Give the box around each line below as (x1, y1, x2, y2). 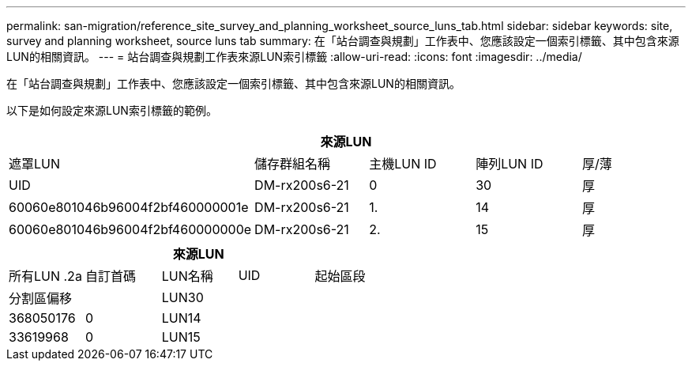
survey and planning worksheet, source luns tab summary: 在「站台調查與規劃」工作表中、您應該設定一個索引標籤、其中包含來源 (6, 34, 679, 47)
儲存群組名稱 (254, 156, 331, 172)
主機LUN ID (369, 156, 437, 172)
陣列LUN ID (476, 156, 543, 172)
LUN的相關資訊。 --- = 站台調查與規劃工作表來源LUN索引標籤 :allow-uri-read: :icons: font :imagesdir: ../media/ (6, 50, 582, 63)
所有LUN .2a (9, 268, 82, 284)
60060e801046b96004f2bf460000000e (9, 221, 252, 237)
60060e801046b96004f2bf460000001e (9, 199, 249, 215)
